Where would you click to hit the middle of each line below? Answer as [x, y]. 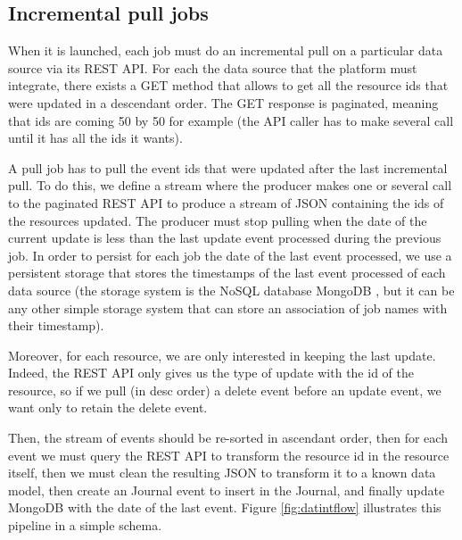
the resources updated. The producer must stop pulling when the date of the [218, 220]
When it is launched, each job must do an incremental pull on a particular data [226, 50]
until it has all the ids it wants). [95, 138]
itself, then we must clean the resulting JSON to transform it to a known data [222, 473]
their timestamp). [56, 325]
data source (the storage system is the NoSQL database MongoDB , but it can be [231, 290]
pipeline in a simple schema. [85, 525]
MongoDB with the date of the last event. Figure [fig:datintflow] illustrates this [225, 507]
